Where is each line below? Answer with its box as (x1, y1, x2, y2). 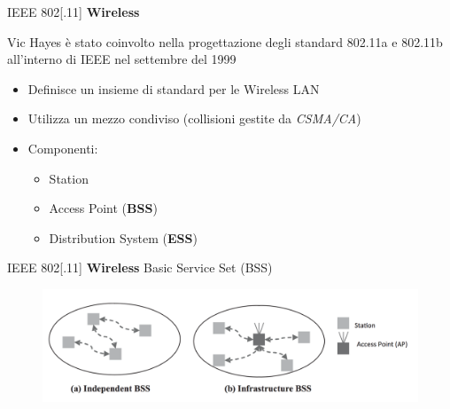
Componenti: (27, 138, 98, 157)
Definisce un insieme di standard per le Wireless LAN (27, 79, 320, 98)
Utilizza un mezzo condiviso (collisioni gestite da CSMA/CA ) (27, 109, 361, 128)
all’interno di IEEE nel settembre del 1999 (7, 50, 237, 68)
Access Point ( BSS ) (49, 199, 158, 217)
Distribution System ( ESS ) (49, 228, 198, 247)
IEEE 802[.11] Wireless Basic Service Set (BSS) (7, 258, 273, 277)
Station (49, 169, 89, 187)
